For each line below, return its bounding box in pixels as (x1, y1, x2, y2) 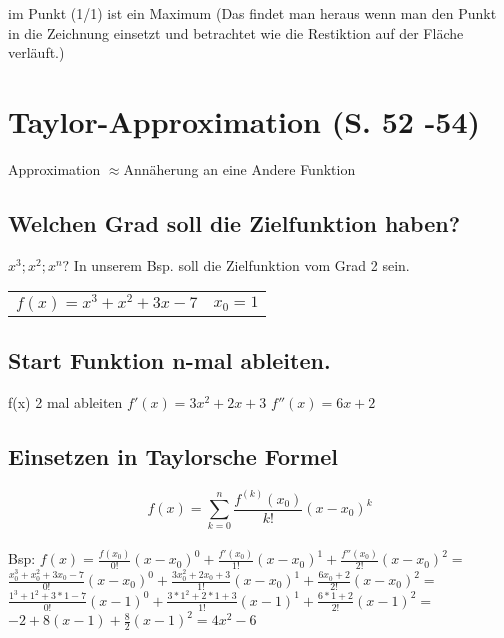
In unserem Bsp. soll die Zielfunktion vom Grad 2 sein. (73, 254, 410, 275)
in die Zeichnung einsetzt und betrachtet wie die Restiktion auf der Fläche (8, 22, 464, 43)
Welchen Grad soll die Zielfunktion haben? (8, 207, 461, 238)
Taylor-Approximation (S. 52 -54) (8, 100, 481, 141)
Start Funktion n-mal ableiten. (8, 345, 331, 376)
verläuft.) (8, 42, 65, 63)
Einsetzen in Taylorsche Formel (8, 441, 338, 472)
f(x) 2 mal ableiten (8, 392, 123, 413)
